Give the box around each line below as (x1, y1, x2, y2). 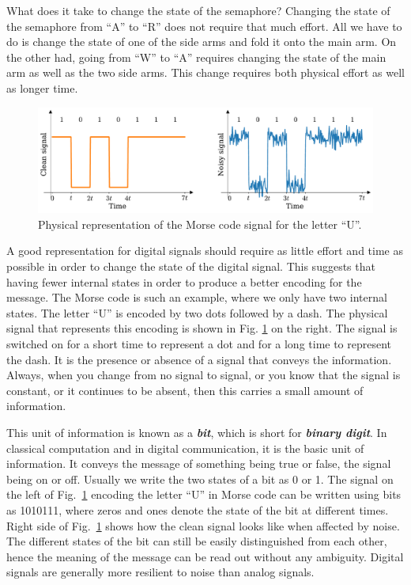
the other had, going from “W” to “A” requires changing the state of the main (6, 48, 386, 65)
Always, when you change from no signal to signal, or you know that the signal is (6, 367, 401, 383)
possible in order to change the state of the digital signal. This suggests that (6, 258, 375, 275)
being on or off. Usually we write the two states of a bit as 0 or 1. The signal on (6, 470, 394, 487)
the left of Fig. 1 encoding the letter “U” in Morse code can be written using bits (6, 486, 402, 503)
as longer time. (6, 79, 78, 96)
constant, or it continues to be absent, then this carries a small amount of (6, 382, 364, 398)
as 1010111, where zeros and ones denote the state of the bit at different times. (6, 501, 389, 518)
